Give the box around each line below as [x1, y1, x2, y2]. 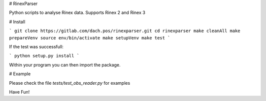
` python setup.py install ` [9, 53, 80, 59]
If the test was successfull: [9, 43, 64, 49]
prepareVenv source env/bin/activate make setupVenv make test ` [9, 35, 170, 40]
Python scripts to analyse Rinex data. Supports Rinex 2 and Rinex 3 [9, 10, 145, 16]
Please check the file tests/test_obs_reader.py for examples [9, 80, 131, 86]
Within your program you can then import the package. [9, 62, 121, 67]
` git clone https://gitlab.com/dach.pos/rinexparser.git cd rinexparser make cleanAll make [9, 28, 241, 34]
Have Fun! [9, 89, 30, 95]
